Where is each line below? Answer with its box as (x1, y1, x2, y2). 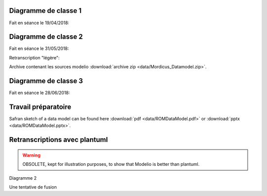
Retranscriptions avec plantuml (9, 136, 108, 144)
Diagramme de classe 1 (9, 6, 82, 15)
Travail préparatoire (9, 102, 72, 111)
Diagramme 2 (9, 175, 37, 181)
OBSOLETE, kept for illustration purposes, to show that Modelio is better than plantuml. (22, 161, 200, 167)
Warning (22, 152, 41, 158)
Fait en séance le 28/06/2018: (9, 90, 70, 96)
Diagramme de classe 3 (9, 77, 84, 85)
